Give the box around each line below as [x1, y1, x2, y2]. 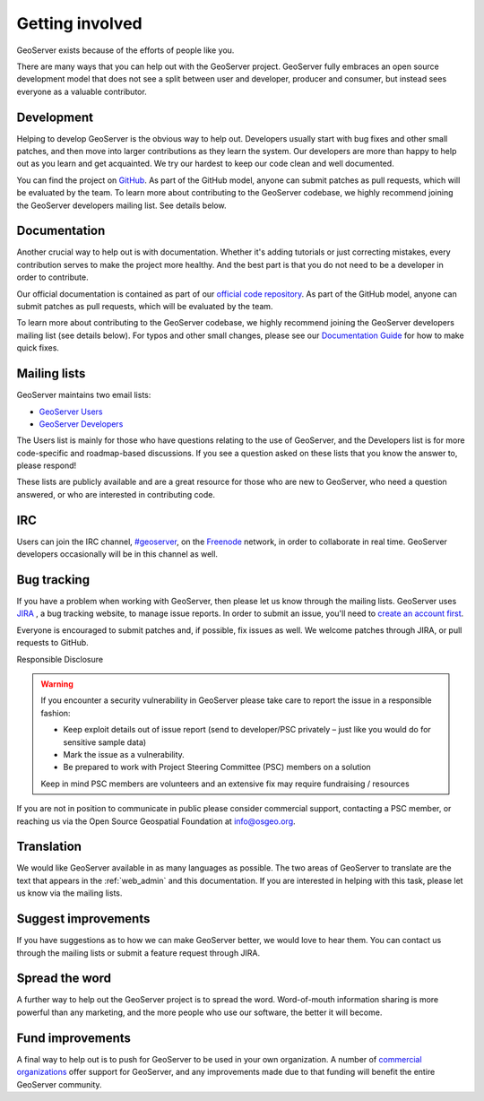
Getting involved [16, 13, 143, 33]
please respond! [16, 460, 77, 471]
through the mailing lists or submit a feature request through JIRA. [16, 947, 261, 958]
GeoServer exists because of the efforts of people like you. [16, 45, 235, 56]
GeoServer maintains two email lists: [16, 390, 151, 401]
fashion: [40, 707, 71, 718]
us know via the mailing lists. [16, 888, 123, 898]
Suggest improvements [16, 911, 151, 927]
